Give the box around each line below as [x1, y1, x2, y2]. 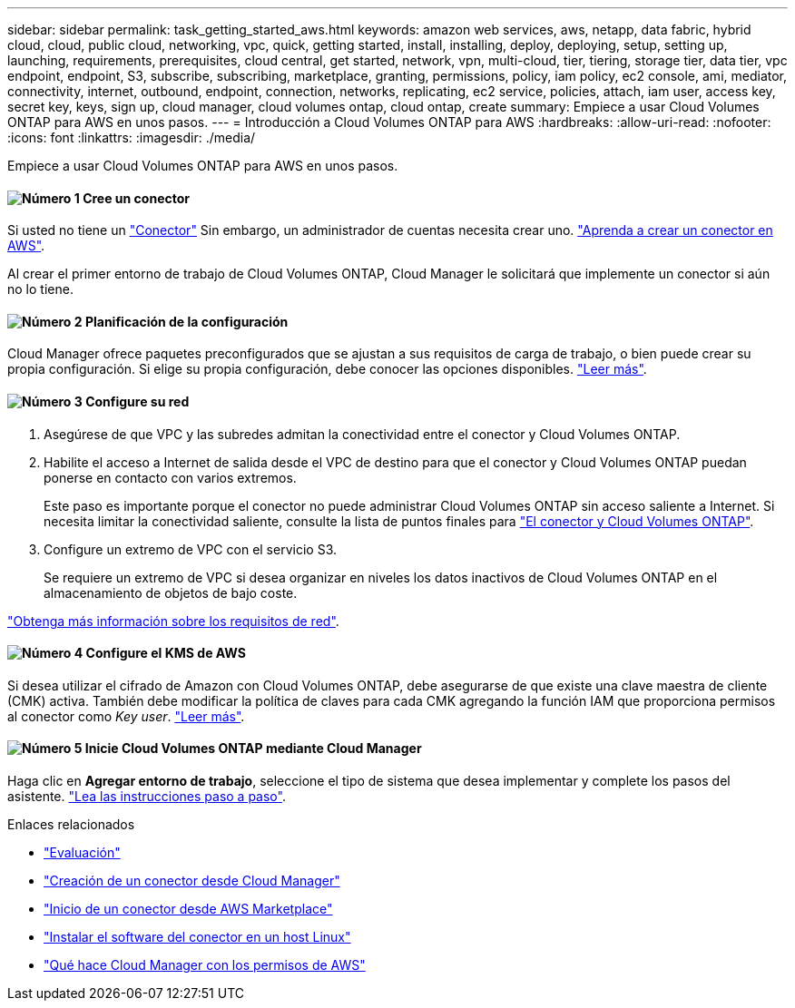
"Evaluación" [44, 845, 121, 861]
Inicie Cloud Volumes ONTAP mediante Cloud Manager [84, 740, 422, 757]
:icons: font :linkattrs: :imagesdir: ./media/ [7, 130, 256, 145]
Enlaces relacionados [7, 817, 135, 833]
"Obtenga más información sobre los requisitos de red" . [7, 612, 339, 629]
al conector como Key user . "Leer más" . [7, 708, 245, 724]
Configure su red [85, 394, 190, 410]
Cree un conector [83, 190, 190, 206]
